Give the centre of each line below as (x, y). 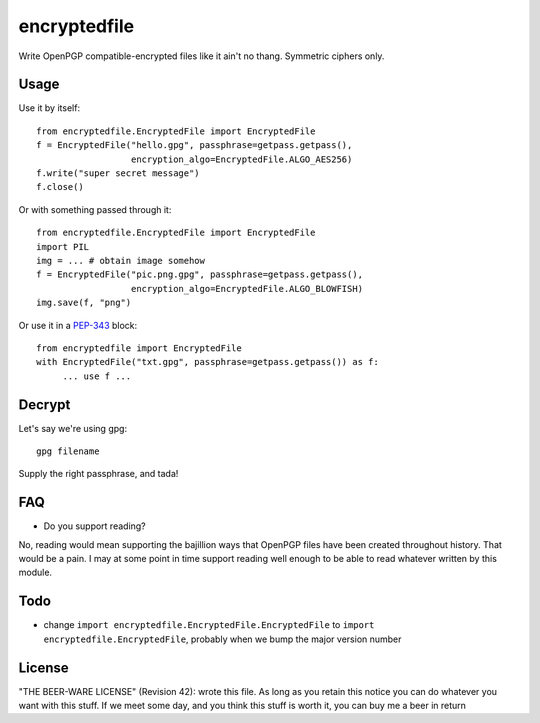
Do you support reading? (95, 526)
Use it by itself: (49, 108)
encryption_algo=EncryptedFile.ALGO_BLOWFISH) (247, 288)
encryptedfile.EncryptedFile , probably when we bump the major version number (222, 639)
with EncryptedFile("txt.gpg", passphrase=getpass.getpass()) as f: (207, 362)
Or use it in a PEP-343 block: (78, 325)
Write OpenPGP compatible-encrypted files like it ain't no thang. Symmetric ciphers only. (201, 56)
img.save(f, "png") (84, 303)
